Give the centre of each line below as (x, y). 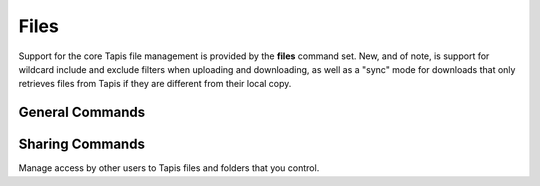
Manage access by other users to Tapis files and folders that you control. (169, 168)
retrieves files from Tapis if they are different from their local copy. (155, 84)
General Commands (81, 112)
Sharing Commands (81, 144)
